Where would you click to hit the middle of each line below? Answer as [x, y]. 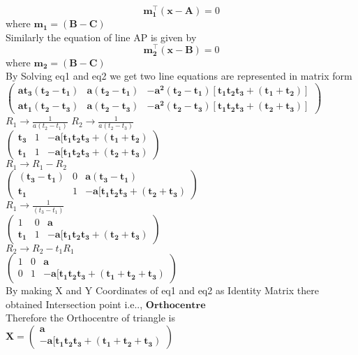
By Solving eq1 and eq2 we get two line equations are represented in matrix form [179, 76]
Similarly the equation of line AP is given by [101, 37]
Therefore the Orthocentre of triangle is [90, 318]
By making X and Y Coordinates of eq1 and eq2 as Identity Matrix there [162, 290]
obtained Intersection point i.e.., [74, 304]
